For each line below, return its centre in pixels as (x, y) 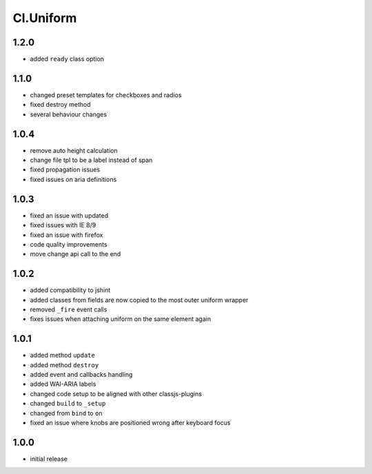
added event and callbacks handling (81, 375)
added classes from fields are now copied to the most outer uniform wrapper (139, 300)
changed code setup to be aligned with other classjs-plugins (116, 393)
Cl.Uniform (45, 18)
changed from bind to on (66, 413)
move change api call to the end (75, 254)
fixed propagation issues (65, 169)
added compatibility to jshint (70, 290)
